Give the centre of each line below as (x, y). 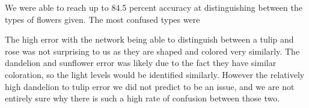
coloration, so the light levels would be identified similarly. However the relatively (155, 74)
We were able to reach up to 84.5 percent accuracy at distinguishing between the (154, 7)
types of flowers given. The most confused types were (102, 19)
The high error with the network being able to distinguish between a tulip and (149, 39)
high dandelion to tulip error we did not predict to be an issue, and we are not (150, 86)
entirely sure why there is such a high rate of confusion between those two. (142, 98)
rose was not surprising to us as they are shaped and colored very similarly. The (152, 51)
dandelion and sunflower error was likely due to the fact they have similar (141, 63)
